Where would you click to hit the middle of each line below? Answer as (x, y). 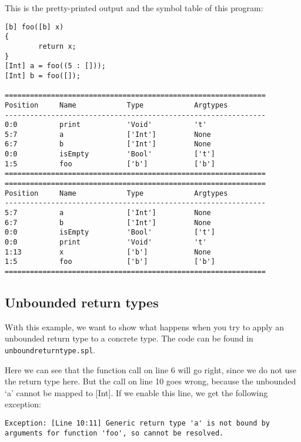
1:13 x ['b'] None (108, 252)
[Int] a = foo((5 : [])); (55, 66)
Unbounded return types (82, 302)
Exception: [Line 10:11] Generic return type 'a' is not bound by (138, 423)
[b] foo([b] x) (34, 27)
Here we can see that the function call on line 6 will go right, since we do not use (151, 369)
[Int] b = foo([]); (43, 76)
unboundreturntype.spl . (50, 350)
